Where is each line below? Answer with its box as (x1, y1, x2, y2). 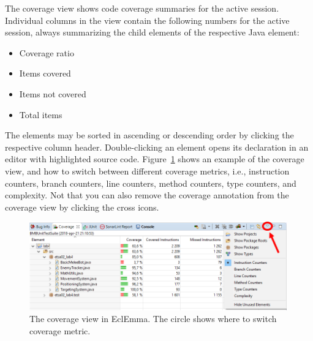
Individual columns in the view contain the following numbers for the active (5, 13, 290, 26)
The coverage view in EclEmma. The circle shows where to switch (29, 312, 277, 325)
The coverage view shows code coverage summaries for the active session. (5, 2, 279, 14)
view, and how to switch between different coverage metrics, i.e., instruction (5, 164, 290, 177)
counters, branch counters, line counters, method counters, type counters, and (5, 176, 296, 189)
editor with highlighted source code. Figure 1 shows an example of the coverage (5, 152, 304, 165)
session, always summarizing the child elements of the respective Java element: (5, 26, 300, 39)
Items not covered (19, 87, 86, 100)
